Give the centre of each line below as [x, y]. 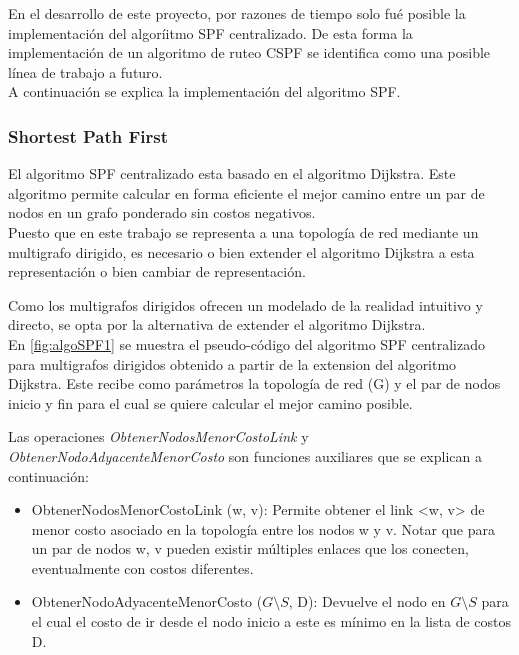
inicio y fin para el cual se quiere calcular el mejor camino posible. [210, 402]
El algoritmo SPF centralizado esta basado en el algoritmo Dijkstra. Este [232, 173]
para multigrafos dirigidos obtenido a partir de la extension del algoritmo [232, 363]
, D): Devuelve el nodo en [367, 601]
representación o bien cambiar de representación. [157, 271]
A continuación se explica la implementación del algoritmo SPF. [204, 91]
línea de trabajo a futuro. [85, 71]
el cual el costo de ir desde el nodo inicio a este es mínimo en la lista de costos [271, 621]
